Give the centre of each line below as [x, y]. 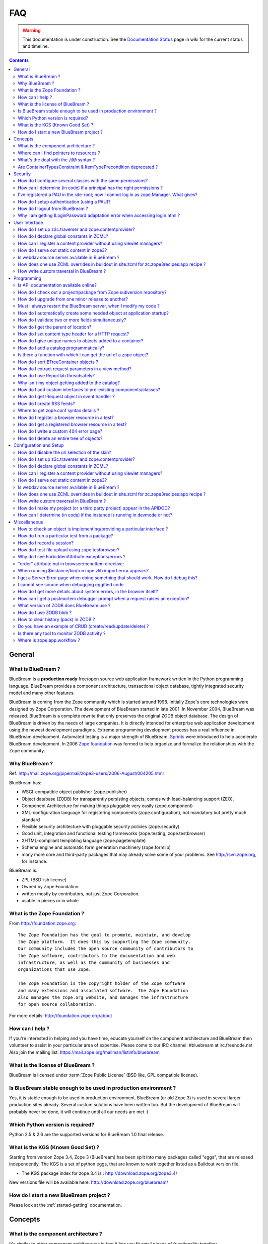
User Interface [28, 222]
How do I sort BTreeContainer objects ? [58, 362]
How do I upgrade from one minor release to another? [73, 299]
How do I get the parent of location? [55, 327]
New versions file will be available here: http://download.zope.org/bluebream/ [89, 1182]
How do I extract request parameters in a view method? [75, 369]
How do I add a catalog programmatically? [61, 348]
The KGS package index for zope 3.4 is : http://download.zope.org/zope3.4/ [100, 1173]
